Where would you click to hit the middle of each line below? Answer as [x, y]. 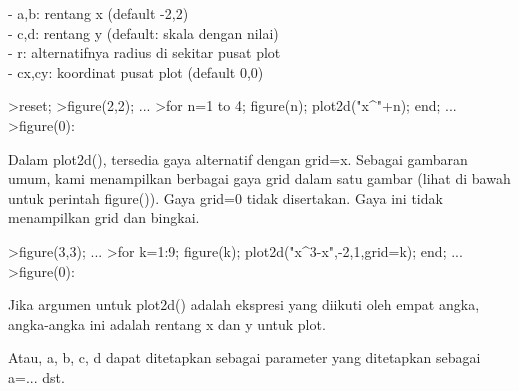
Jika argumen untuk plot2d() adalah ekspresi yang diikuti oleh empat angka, [244, 304]
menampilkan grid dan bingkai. [104, 217]
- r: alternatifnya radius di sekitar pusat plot [144, 52]
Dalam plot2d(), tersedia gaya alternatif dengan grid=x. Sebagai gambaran [238, 158]
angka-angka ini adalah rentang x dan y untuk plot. [167, 323]
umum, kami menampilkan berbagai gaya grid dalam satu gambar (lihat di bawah [259, 178]
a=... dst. [36, 376]
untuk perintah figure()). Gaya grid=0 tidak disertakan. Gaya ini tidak [225, 197]
